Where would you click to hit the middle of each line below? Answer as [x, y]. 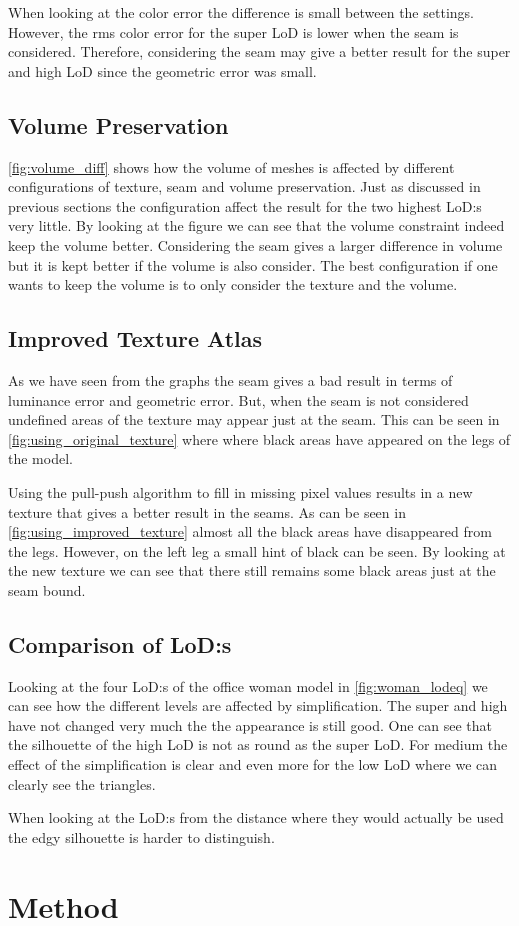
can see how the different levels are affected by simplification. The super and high [258, 705]
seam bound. [47, 589]
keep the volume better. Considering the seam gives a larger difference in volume [255, 244]
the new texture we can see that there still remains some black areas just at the [252, 570]
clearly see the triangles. [82, 783]
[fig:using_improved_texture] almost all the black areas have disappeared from [250, 531]
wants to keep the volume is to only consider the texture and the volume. [233, 284]
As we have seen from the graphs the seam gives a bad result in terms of [230, 379]
